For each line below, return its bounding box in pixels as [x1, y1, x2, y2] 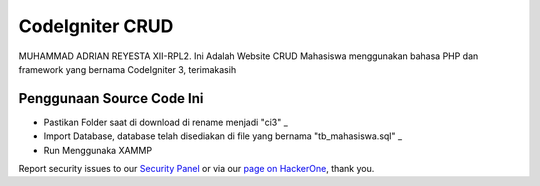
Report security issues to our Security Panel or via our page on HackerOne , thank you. [18, 163, 375, 175]
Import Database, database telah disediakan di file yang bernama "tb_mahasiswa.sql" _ [43, 130, 403, 142]
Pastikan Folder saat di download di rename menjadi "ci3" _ [43, 116, 289, 128]
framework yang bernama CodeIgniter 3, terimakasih [18, 63, 237, 75]
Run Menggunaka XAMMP [43, 144, 153, 156]
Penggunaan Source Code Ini [18, 90, 204, 107]
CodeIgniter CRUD [18, 15, 174, 37]
